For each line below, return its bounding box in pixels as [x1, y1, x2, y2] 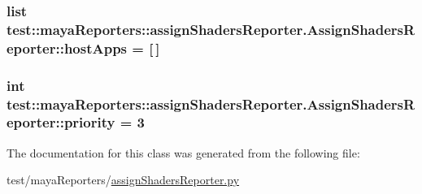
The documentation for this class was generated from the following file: [7, 144, 360, 161]
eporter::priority [7, 112, 115, 132]
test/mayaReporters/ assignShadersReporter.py [7, 171, 240, 188]
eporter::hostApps [7, 37, 128, 58]
